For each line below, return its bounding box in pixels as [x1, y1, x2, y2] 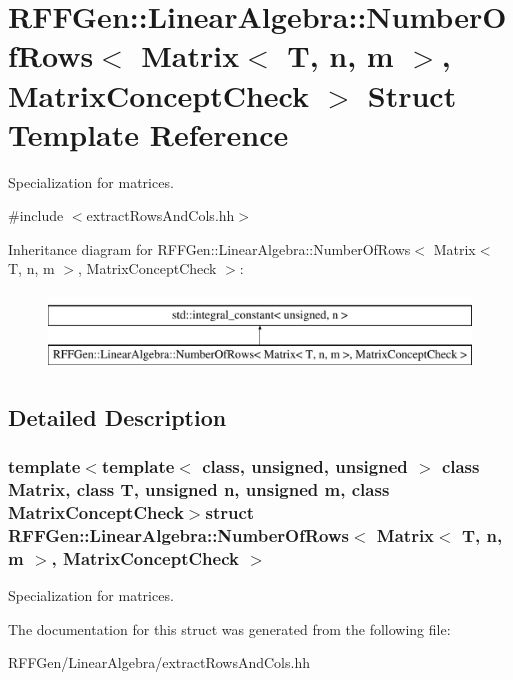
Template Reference [8, 113, 289, 154]
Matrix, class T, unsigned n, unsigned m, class [8, 476, 390, 501]
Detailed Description [8, 401, 227, 432]
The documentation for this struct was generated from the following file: [8, 618, 451, 639]
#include [8, 205, 64, 226]
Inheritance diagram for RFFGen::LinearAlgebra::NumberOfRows [8, 238, 411, 259]
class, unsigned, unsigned [202, 453, 408, 478]
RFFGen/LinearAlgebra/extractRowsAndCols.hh [8, 652, 310, 673]
